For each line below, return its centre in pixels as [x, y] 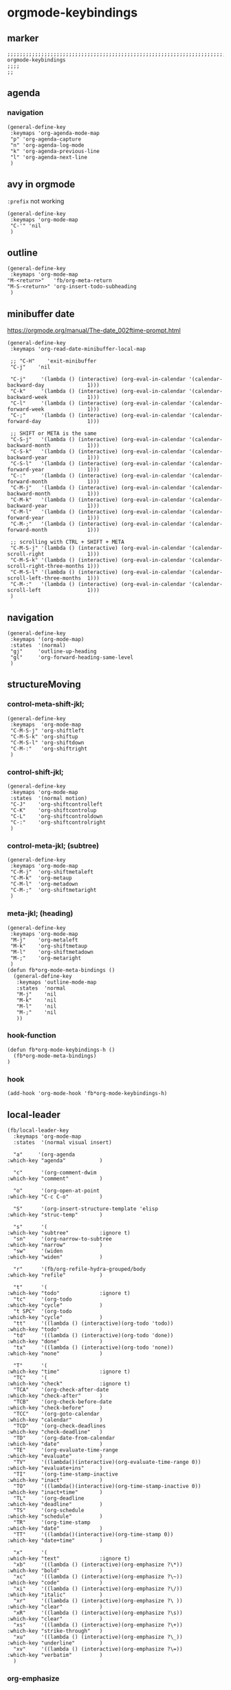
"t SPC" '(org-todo [43, 1311]
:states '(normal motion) [49, 798]
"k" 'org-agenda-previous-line [55, 151]
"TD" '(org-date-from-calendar [64, 1438]
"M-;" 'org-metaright [45, 958]
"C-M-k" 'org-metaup [41, 878]
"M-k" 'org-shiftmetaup [49, 946]
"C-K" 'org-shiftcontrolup [53, 810]
